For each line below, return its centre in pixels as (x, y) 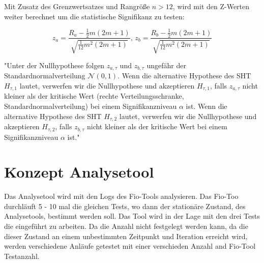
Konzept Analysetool (79, 172)
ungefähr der (166, 65)
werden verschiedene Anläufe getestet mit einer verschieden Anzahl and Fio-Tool (130, 246)
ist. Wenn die (207, 106)
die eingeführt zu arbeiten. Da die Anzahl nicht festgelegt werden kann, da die (126, 226)
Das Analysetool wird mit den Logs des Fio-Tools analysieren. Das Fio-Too (121, 196)
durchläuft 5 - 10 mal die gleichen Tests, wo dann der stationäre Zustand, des (125, 206)
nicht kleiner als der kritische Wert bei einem (157, 126)
